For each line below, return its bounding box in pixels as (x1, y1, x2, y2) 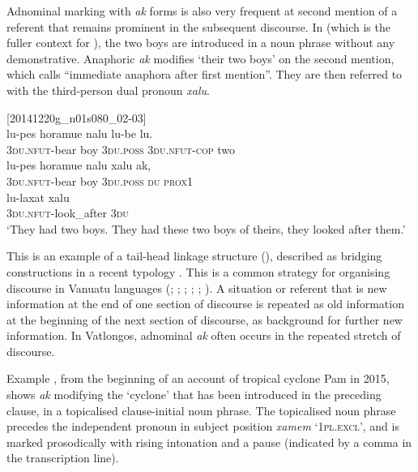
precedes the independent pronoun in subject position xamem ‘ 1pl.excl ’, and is (6, 418, 399, 435)
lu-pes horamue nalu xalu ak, (6, 157, 151, 174)
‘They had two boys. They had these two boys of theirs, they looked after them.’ (6, 220, 406, 237)
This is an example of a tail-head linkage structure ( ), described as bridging (6, 247, 382, 264)
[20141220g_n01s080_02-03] (6, 109, 147, 126)
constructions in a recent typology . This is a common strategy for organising (6, 263, 390, 280)
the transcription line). (6, 449, 119, 466)
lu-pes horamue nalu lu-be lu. (6, 125, 153, 142)
